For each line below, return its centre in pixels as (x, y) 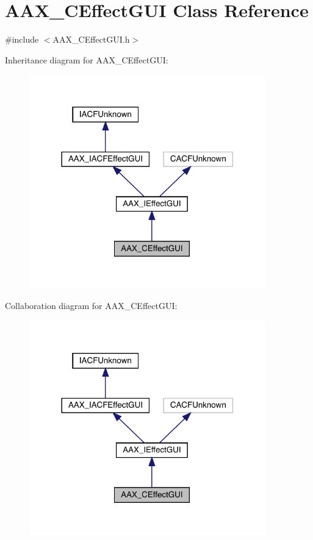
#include (22, 39)
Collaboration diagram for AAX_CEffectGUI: (91, 306)
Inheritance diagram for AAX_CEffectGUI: (87, 59)
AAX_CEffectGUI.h (91, 39)
